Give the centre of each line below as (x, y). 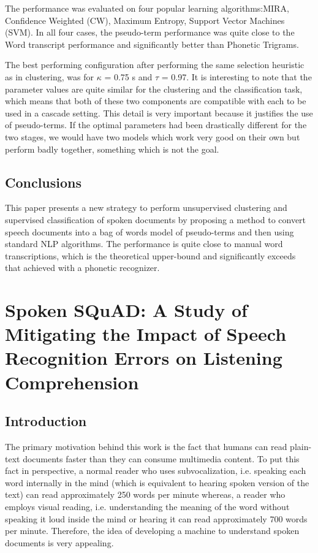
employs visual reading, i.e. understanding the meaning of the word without (147, 506)
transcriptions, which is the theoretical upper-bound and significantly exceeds (150, 255)
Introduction (46, 421)
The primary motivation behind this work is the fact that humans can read (146, 447)
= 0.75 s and (128, 76)
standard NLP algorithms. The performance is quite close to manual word (144, 244)
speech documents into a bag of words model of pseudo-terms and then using (150, 231)
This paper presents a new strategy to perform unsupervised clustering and (146, 208)
